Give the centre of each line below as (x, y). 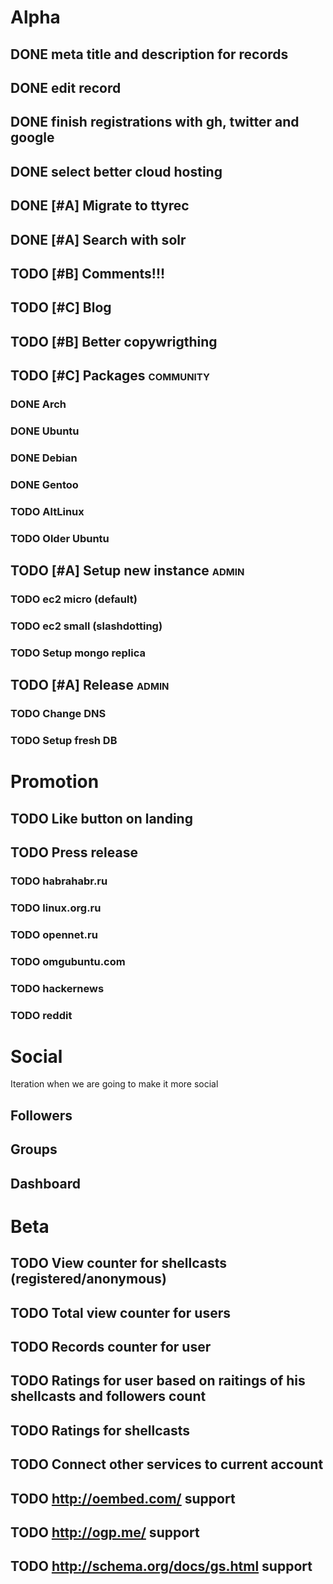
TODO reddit (41, 1015)
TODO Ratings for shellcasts (100, 1430)
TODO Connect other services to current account (167, 1464)
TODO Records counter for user (111, 1346)
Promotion (55, 782)
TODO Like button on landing (101, 818)
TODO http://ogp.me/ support (105, 1532)
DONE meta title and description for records (149, 54)
